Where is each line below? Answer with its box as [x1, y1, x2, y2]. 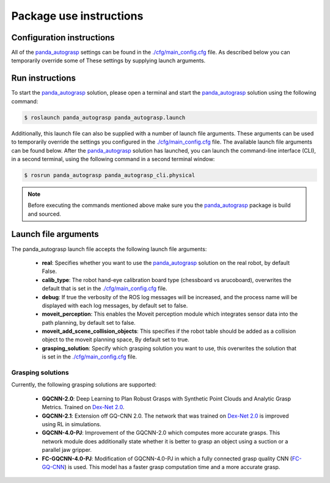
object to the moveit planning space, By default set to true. [42, 336, 189, 343]
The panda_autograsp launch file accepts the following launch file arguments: [11, 245, 207, 253]
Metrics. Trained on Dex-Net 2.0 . [42, 404, 125, 411]
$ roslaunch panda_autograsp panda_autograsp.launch [24, 114, 186, 121]
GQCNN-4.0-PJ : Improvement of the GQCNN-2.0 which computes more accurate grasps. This [42, 429, 280, 437]
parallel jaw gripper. [42, 446, 92, 454]
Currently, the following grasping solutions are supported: [11, 381, 157, 388]
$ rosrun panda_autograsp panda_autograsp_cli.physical [24, 172, 196, 178]
